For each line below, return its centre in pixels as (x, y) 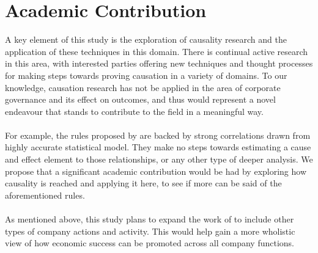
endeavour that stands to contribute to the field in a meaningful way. (134, 111)
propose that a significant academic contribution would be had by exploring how (156, 171)
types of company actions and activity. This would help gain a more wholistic (150, 231)
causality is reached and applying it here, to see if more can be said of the (143, 183)
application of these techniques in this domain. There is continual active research (157, 51)
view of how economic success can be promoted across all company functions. (150, 243)
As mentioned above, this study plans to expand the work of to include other (150, 219)
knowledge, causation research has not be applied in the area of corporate (143, 87)
